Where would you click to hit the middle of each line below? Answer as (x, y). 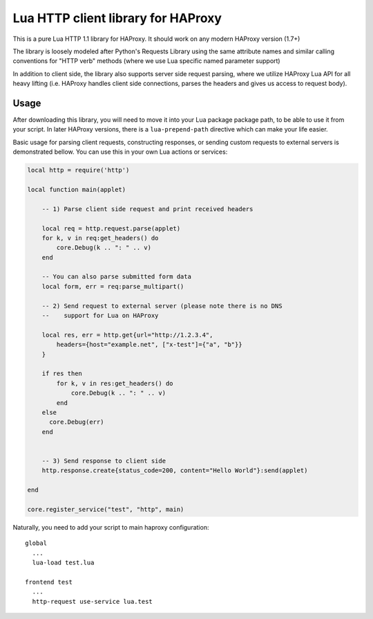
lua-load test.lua (63, 563)
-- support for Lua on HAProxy (100, 316)
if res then (62, 374)
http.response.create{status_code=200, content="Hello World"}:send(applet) (175, 470)
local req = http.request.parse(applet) (111, 228)
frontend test (49, 582)
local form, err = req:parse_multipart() (113, 286)
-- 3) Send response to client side (104, 461)
